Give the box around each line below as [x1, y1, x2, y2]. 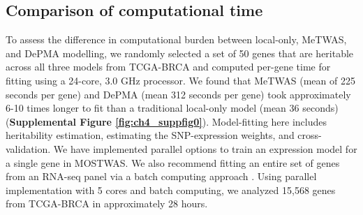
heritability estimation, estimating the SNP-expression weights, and [6, 128, 295, 142]
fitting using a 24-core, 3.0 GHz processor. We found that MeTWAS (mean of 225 [6, 73, 355, 87]
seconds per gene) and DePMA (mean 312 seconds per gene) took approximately [6, 87, 351, 101]
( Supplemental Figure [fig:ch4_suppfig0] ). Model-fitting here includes [6, 114, 327, 128]
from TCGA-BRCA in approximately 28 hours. [6, 196, 208, 211]
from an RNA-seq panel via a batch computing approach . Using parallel [6, 169, 317, 184]
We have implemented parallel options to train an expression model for [53, 141, 357, 156]
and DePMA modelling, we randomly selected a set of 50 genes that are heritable [6, 45, 354, 60]
